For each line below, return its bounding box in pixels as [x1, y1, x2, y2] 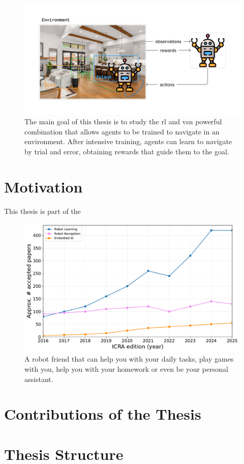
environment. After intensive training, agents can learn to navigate [24, 136, 232, 147]
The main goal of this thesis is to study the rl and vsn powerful [24, 116, 222, 127]
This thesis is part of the [4, 205, 81, 216]
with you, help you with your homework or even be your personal [24, 364, 228, 374]
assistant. [24, 373, 53, 384]
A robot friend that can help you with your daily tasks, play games [24, 353, 234, 364]
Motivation [4, 176, 83, 197]
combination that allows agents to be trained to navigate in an [24, 126, 220, 137]
